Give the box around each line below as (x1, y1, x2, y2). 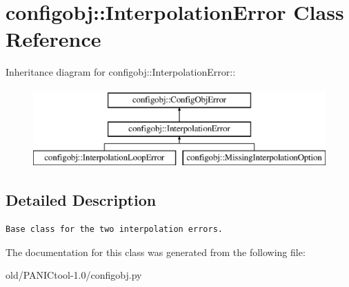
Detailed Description (6, 189, 157, 211)
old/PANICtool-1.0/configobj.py (6, 268, 142, 282)
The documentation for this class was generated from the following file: (6, 244, 306, 259)
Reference (6, 25, 101, 53)
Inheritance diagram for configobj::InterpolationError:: (6, 65, 236, 79)
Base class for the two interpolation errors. (6, 224, 223, 235)
